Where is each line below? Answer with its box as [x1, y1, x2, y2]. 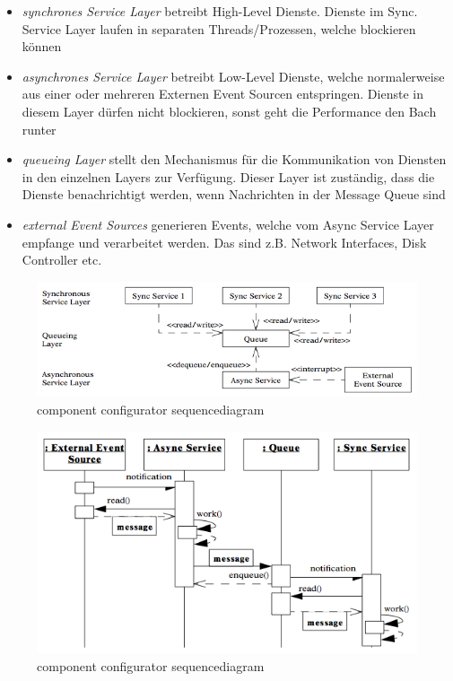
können [22, 37, 62, 56]
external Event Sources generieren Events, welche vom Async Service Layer [22, 214, 434, 233]
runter [22, 119, 57, 138]
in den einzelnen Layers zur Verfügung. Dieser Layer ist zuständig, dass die [22, 167, 435, 186]
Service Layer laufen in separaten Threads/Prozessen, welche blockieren [22, 19, 416, 38]
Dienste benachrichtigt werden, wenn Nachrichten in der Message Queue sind [22, 185, 446, 204]
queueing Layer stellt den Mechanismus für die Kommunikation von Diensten [22, 150, 447, 169]
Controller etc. [22, 250, 102, 269]
